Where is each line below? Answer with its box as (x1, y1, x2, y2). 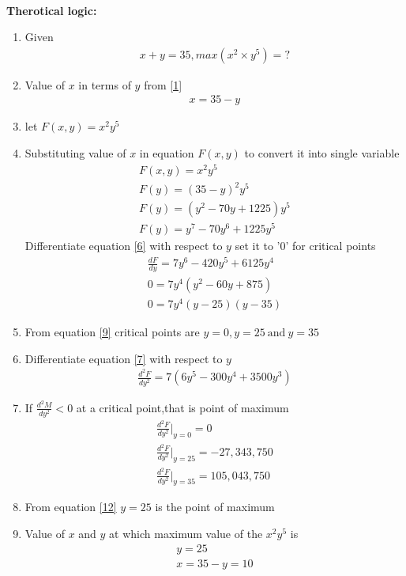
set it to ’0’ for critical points (235, 237, 376, 254)
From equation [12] (24, 498, 117, 515)
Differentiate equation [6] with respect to (24, 237, 223, 254)
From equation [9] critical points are (24, 324, 200, 340)
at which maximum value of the (109, 525, 263, 542)
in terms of (78, 76, 131, 93)
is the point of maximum (155, 498, 275, 515)
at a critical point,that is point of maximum (76, 399, 289, 415)
